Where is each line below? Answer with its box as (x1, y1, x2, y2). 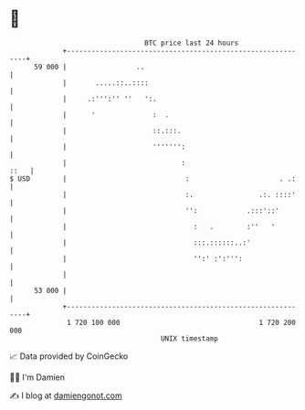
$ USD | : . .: (9, 173, 297, 184)
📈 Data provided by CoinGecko (9, 351, 129, 362)
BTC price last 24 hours (144, 38, 239, 47)
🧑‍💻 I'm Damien (9, 372, 66, 383)
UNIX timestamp (160, 333, 219, 343)
